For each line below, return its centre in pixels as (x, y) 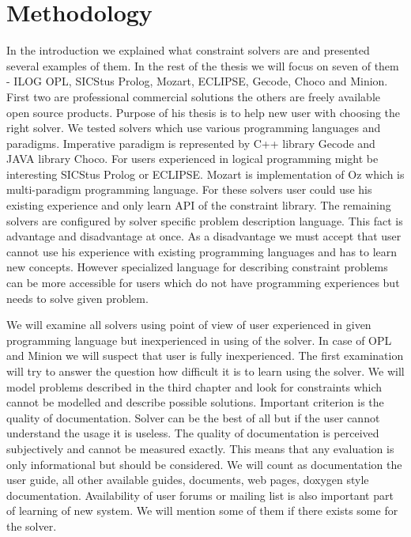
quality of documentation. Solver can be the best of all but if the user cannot (193, 417)
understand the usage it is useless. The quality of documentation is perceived (193, 433)
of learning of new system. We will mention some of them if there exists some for (202, 511)
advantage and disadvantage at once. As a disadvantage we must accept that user (204, 236)
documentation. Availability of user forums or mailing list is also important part (200, 495)
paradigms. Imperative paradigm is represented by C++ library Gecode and (191, 143)
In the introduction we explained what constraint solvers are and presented (188, 50)
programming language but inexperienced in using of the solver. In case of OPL (199, 340)
